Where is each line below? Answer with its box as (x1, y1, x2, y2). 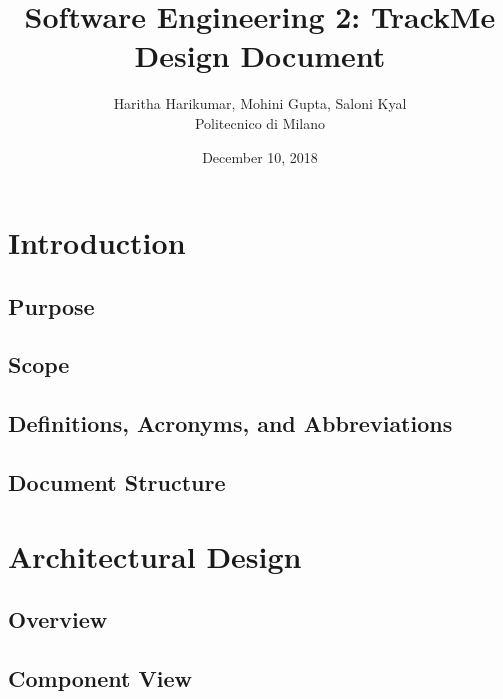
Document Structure (8, 467, 226, 498)
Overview (8, 604, 108, 635)
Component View (8, 662, 192, 693)
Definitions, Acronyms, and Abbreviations (8, 408, 453, 439)
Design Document (134, 35, 386, 76)
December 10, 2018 (202, 146, 318, 167)
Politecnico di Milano (194, 112, 326, 133)
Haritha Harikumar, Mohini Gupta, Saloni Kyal (113, 93, 407, 114)
